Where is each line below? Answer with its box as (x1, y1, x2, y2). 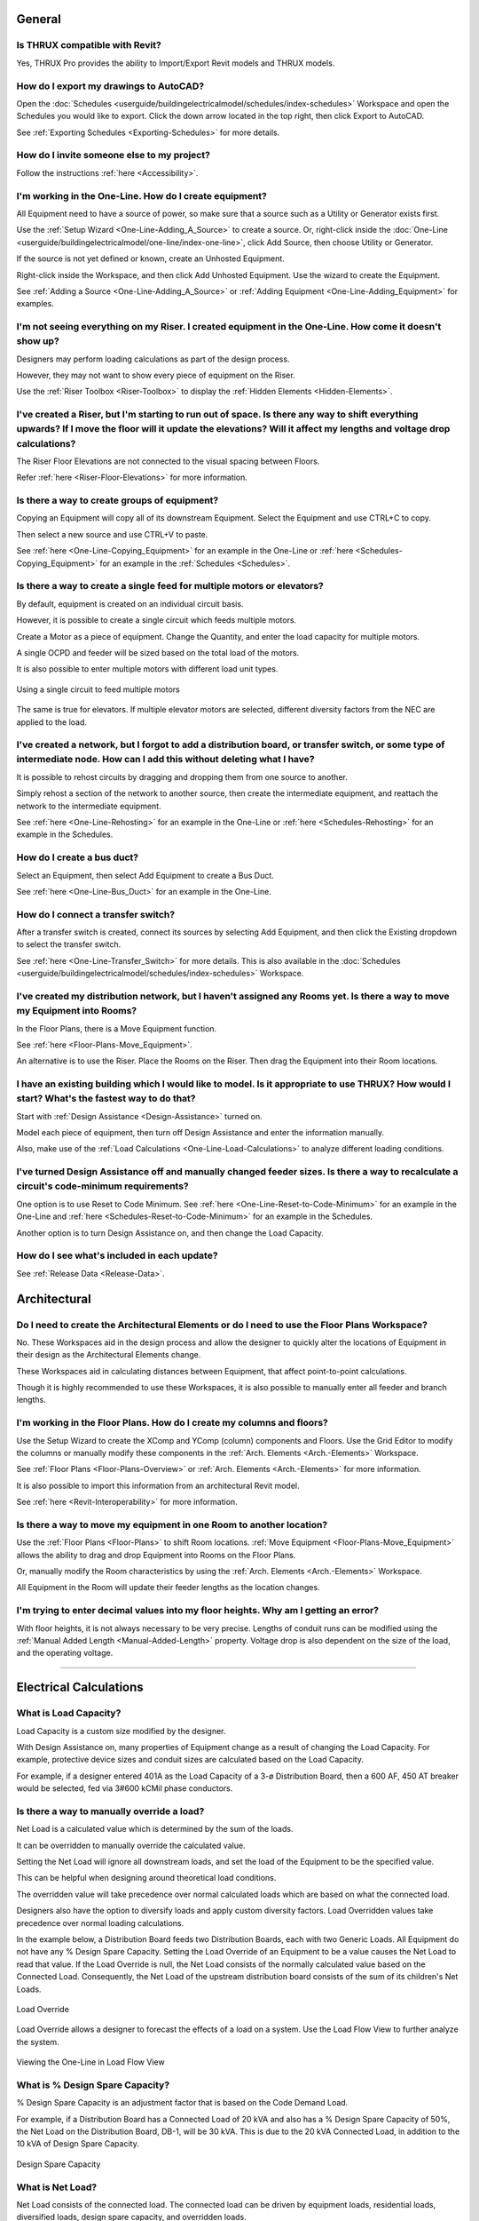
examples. (16, 299, 55, 309)
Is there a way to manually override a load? (16, 1804, 205, 1817)
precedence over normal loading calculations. (16, 1917, 185, 1928)
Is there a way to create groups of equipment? (16, 494, 219, 506)
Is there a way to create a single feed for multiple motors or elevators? (16, 580, 324, 593)
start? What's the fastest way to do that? (16, 1093, 196, 1105)
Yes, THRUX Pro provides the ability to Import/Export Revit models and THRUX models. (16, 58, 335, 68)
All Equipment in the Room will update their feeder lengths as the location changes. (16, 1582, 320, 1593)
